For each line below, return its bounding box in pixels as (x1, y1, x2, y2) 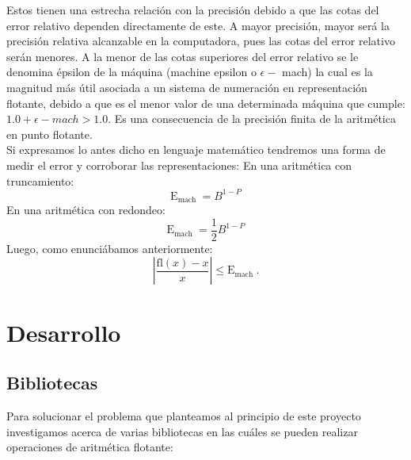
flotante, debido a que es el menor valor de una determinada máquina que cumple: (6, 94, 405, 111)
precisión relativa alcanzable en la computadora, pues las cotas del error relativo (6, 33, 395, 49)
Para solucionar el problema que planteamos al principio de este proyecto (6, 407, 361, 424)
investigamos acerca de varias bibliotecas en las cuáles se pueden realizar (6, 423, 358, 439)
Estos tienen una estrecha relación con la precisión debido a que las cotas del (6, 2, 379, 17)
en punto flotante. (6, 125, 93, 142)
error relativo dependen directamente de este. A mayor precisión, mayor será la (6, 17, 390, 33)
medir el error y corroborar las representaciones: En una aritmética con (6, 156, 352, 173)
